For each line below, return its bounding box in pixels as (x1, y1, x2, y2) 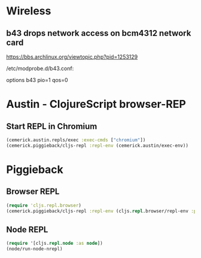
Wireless (6, 4, 51, 18)
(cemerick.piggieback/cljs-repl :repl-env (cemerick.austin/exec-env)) (6, 142, 188, 148)
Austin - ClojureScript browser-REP (6, 98, 187, 111)
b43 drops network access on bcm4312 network (6, 28, 191, 38)
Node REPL (6, 224, 48, 235)
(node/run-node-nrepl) (6, 246, 63, 252)
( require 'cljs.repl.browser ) (6, 202, 82, 208)
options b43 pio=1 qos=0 (6, 77, 68, 83)
